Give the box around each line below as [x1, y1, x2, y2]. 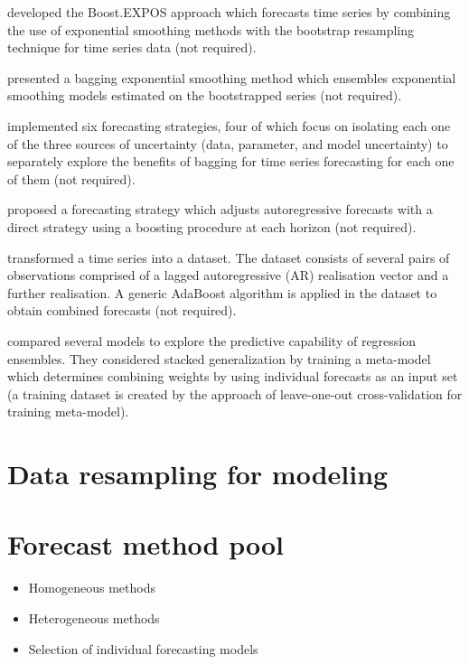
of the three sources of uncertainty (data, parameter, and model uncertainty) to [7, 134, 448, 153]
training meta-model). [7, 402, 129, 421]
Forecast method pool [7, 526, 285, 563]
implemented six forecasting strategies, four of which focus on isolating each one [7, 116, 451, 135]
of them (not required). [7, 169, 136, 188]
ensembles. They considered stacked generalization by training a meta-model [7, 349, 431, 368]
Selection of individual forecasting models [28, 639, 258, 658]
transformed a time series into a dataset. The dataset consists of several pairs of [7, 248, 450, 267]
